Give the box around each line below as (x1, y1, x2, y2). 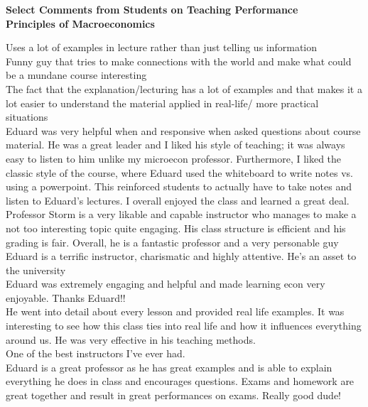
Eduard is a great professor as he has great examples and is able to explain (6, 359, 332, 374)
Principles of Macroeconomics (6, 16, 155, 31)
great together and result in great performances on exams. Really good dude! (6, 388, 341, 403)
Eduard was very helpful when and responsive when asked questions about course (6, 123, 361, 138)
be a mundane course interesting (6, 67, 147, 82)
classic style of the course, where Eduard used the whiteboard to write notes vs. (6, 165, 353, 180)
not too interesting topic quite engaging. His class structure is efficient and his (6, 220, 346, 235)
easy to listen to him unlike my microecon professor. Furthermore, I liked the (6, 151, 342, 165)
